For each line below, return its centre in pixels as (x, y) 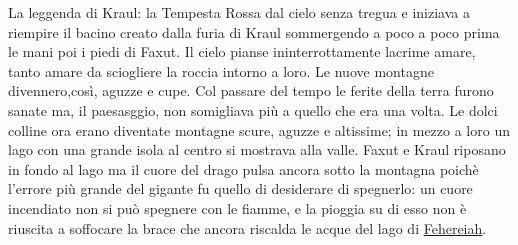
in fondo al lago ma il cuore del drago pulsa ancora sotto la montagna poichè (243, 168)
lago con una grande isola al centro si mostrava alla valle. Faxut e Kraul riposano (257, 149)
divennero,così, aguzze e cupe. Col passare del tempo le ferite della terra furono (251, 90)
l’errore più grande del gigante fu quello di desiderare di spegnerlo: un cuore (240, 188)
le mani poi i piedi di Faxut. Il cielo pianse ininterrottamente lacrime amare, (242, 51)
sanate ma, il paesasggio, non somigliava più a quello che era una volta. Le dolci (253, 109)
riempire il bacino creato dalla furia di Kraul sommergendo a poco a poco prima (254, 31)
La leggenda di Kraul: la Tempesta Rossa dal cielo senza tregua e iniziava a (239, 12)
